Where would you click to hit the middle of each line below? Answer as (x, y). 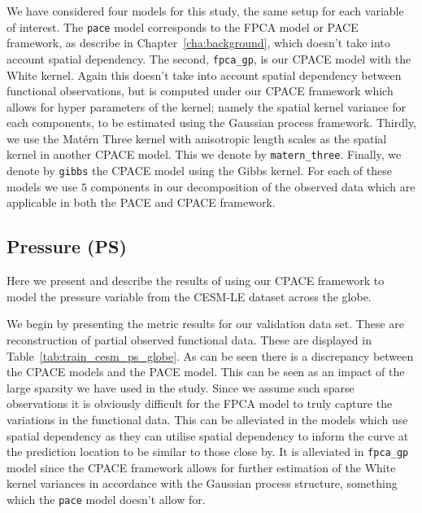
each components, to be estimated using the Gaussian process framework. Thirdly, (211, 123)
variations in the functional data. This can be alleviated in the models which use (207, 419)
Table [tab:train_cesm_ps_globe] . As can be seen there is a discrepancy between (210, 355)
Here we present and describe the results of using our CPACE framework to (196, 281)
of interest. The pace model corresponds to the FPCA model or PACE (183, 26)
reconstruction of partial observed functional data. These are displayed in (189, 339)
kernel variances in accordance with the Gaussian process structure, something (202, 483)
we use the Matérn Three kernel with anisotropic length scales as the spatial (197, 138)
